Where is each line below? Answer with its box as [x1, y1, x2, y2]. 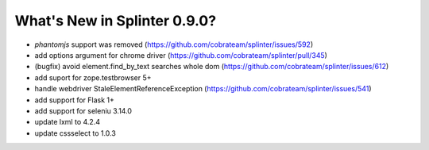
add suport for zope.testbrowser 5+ [34, 72, 152, 83]
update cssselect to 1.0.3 [34, 128, 117, 138]
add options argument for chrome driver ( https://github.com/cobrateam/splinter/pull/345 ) [34, 50, 327, 60]
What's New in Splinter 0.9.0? [14, 12, 217, 29]
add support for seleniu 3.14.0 [34, 106, 133, 115]
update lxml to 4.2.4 [34, 117, 101, 127]
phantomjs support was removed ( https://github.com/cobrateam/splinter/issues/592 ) [34, 40, 314, 49]
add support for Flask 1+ [34, 95, 115, 105]
